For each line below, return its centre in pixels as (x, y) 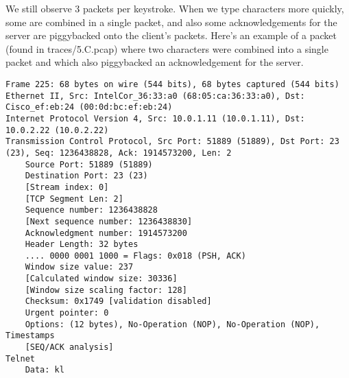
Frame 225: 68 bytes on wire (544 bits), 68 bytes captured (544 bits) (172, 84)
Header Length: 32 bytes (82, 245)
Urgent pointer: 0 (67, 313)
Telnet (20, 358)
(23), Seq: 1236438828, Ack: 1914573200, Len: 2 (119, 153)
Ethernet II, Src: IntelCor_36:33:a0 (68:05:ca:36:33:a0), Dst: (155, 96)
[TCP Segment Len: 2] (74, 199)
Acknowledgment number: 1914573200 (106, 233)
